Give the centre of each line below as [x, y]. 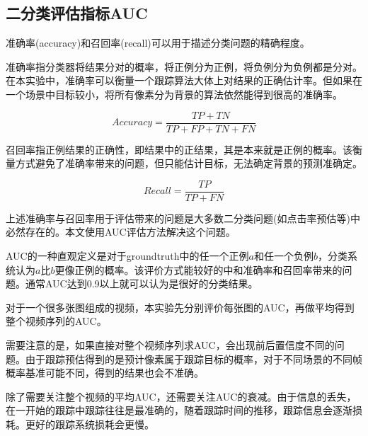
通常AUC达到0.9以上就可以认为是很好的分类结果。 [142, 283]
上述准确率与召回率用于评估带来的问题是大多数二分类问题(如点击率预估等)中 [183, 218]
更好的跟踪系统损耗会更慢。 [90, 424]
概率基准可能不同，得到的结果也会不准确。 [105, 373]
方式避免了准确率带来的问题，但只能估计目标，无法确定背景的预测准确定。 [189, 163]
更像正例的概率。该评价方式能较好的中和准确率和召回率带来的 [199, 269]
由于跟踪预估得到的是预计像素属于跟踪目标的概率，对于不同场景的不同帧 [194, 358]
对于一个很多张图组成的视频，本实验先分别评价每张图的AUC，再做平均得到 [180, 307]
